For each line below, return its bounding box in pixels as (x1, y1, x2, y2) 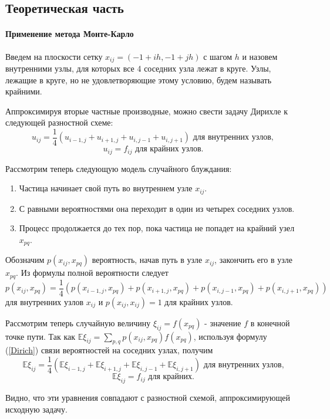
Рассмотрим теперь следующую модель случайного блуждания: (5, 162, 232, 174)
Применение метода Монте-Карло (5, 28, 134, 40)
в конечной (250, 316, 290, 329)
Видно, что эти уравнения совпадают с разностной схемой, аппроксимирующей (5, 391, 290, 404)
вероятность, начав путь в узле (92, 254, 203, 266)
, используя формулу (193, 330, 267, 342)
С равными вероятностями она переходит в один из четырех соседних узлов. (19, 202, 295, 214)
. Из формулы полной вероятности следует (16, 266, 169, 279)
